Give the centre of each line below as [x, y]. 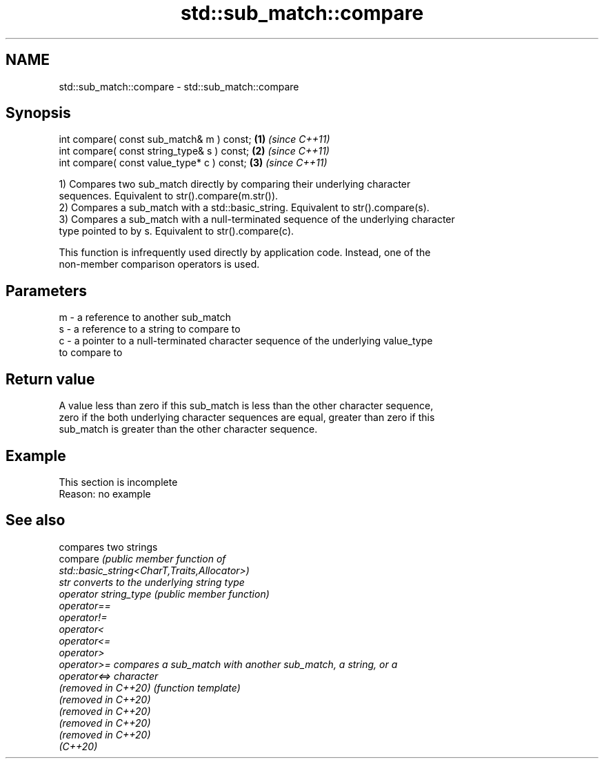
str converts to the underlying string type [152, 582]
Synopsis [38, 113]
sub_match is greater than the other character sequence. [188, 429]
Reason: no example [105, 493]
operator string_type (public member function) [164, 594]
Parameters [46, 291]
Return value [50, 379]
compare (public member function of [142, 558]
